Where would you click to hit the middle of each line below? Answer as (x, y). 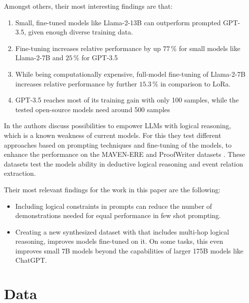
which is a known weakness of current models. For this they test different (113, 135)
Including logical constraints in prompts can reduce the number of (114, 206)
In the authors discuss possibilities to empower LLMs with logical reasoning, (117, 126)
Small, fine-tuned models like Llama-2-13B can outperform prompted (118, 22)
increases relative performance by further (76, 83)
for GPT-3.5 (100, 58)
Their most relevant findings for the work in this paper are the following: (112, 189)
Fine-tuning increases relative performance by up (88, 48)
